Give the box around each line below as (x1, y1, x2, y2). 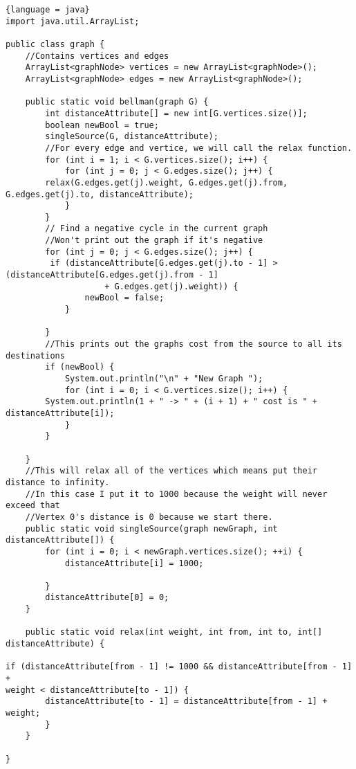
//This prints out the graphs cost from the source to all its (45, 339, 342, 350)
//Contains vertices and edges (25, 51, 169, 61)
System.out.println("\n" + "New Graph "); (64, 374, 263, 383)
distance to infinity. (6, 477, 110, 487)
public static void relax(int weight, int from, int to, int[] (25, 627, 323, 637)
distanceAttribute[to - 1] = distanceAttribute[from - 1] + (45, 696, 328, 707)
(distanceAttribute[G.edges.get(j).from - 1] (6, 270, 218, 280)
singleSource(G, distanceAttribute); (45, 132, 218, 142)
